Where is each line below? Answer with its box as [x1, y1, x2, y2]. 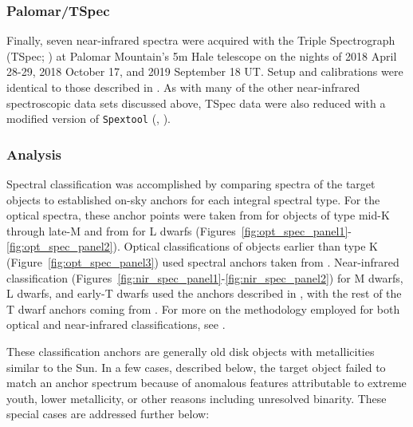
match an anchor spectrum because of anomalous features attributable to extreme [6, 374, 407, 391]
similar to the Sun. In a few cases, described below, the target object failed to [6, 358, 386, 375]
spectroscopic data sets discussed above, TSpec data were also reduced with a [6, 94, 386, 111]
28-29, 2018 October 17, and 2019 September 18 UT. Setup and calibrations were [6, 63, 403, 80]
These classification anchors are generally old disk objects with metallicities [6, 343, 375, 359]
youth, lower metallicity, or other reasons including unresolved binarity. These [6, 389, 387, 406]
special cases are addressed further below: [6, 405, 210, 422]
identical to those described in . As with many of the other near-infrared [6, 79, 360, 95]
